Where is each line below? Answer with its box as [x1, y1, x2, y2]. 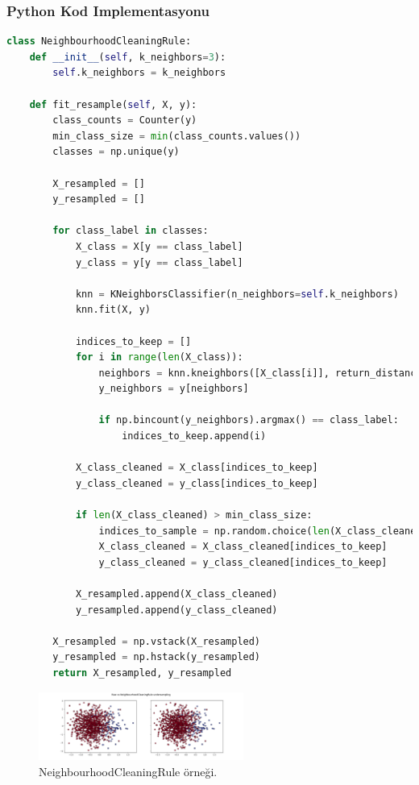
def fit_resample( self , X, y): [29, 98, 197, 110]
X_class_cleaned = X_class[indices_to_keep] [75, 462, 318, 474]
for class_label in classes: [52, 225, 209, 237]
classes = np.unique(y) [52, 146, 180, 158]
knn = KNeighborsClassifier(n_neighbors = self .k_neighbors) [75, 288, 399, 300]
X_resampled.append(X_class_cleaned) [75, 588, 278, 600]
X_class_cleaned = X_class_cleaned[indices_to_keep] [98, 541, 388, 553]
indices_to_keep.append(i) [122, 430, 267, 442]
